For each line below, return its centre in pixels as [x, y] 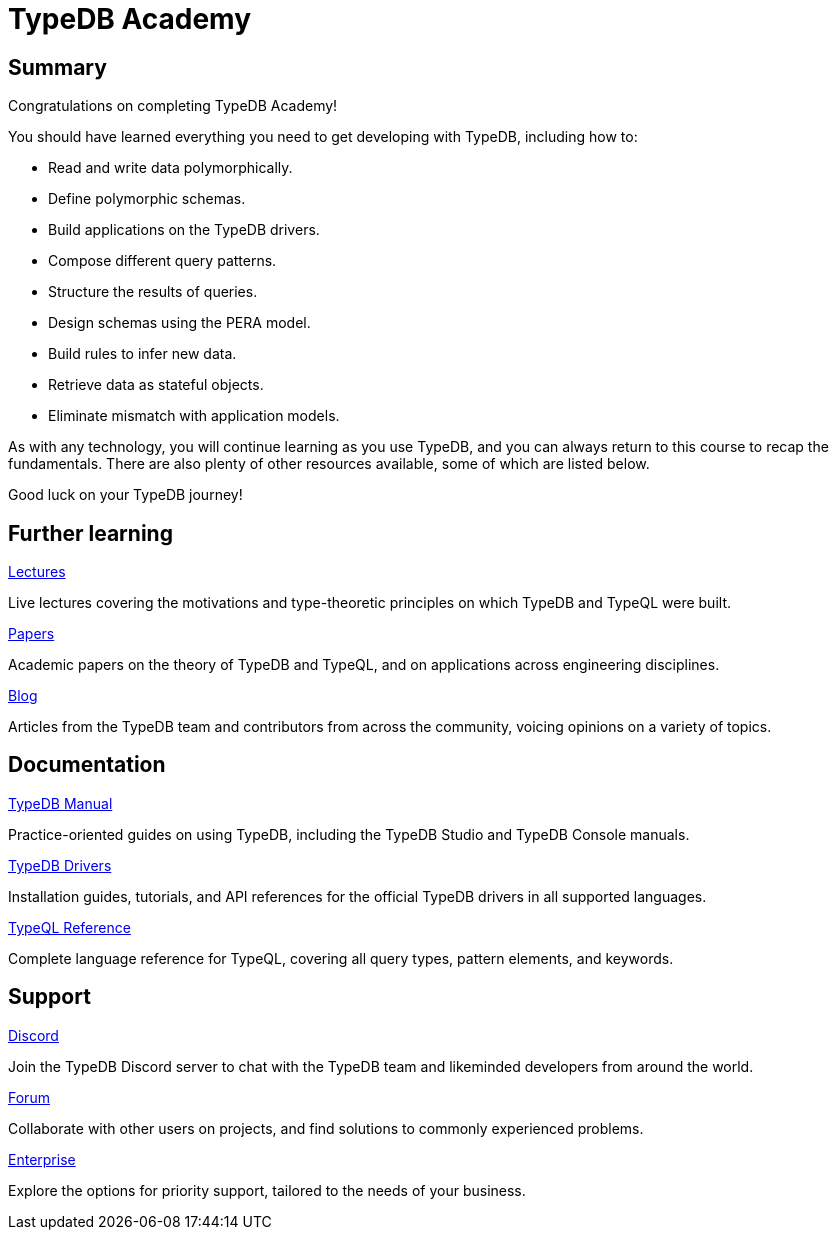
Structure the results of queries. [153, 292]
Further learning [90, 533]
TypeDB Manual [60, 803]
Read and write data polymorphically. [170, 168]
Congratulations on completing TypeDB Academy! [173, 106]
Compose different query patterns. [162, 261]
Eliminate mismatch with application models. [194, 416]
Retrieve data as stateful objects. [156, 385]
